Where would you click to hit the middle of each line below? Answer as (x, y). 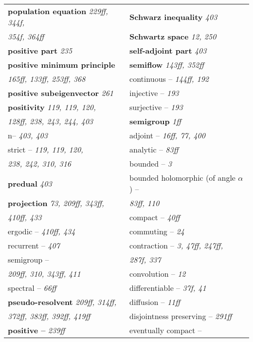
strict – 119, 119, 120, (46, 149)
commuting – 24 (157, 231)
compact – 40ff (155, 217)
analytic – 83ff (154, 149)
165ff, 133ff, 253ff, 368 (47, 79)
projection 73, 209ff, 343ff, (56, 203)
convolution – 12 (158, 274)
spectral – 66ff (32, 288)
